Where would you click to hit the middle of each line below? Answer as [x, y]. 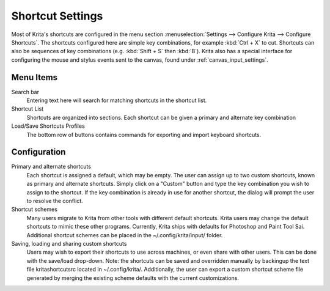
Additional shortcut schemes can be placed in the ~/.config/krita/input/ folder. [125, 235]
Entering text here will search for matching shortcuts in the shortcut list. [117, 100]
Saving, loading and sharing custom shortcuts [69, 244]
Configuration [38, 152]
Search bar [25, 92]
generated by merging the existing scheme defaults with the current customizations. [133, 278]
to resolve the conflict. [55, 201]
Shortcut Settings [57, 16]
